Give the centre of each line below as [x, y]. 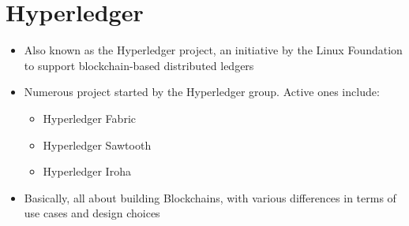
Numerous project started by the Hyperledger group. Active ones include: [202, 92]
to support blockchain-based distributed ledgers [139, 65]
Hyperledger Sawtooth [97, 144]
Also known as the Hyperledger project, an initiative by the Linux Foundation [213, 50]
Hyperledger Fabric [89, 118]
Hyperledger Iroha [87, 171]
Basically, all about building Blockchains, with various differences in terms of [210, 197]
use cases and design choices [92, 213]
